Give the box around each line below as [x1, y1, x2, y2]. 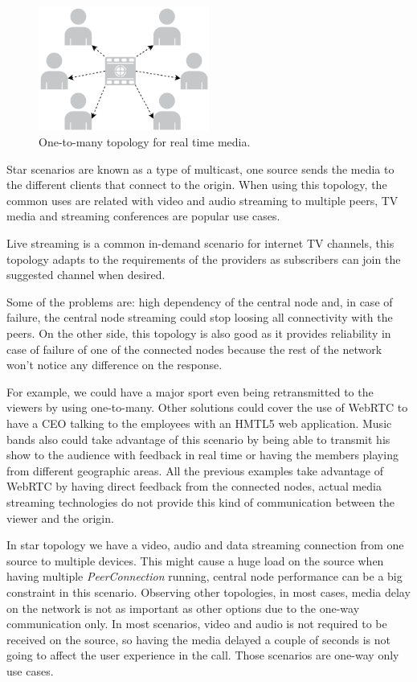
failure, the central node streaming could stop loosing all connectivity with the [6, 309, 393, 326]
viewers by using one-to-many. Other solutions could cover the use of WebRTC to [6, 399, 408, 416]
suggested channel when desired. [6, 266, 166, 283]
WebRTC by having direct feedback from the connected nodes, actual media [6, 478, 382, 495]
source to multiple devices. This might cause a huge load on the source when [6, 552, 384, 569]
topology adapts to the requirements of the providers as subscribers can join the [6, 250, 401, 267]
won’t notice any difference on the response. [6, 356, 223, 373]
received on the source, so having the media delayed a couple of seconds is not [6, 631, 390, 647]
